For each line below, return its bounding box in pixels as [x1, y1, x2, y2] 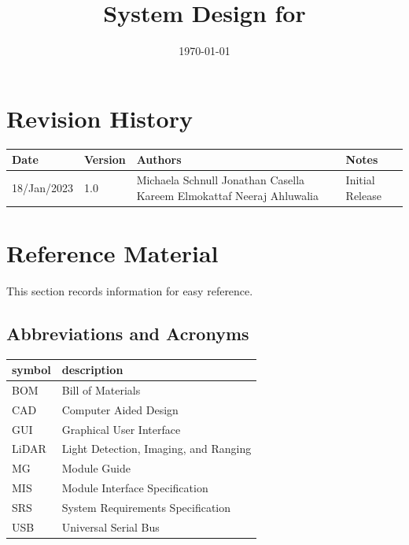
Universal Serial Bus [61, 518, 160, 535]
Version [83, 151, 126, 168]
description [61, 361, 123, 378]
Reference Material [6, 236, 219, 269]
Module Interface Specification [61, 480, 208, 496]
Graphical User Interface [61, 421, 181, 437]
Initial [345, 172, 375, 187]
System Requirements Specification [61, 499, 231, 516]
